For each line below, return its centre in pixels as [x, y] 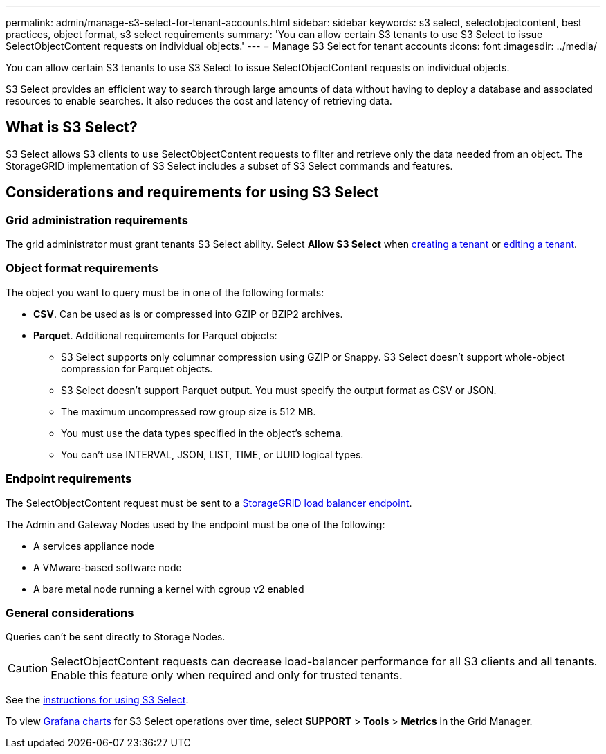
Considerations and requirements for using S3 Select [192, 192]
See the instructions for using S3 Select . [97, 700]
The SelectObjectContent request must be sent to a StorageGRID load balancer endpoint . [209, 503]
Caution [28, 668]
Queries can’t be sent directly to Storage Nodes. [116, 637]
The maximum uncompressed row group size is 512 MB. [189, 411]
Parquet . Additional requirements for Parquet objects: [155, 335]
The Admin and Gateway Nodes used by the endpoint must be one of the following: [195, 524]
